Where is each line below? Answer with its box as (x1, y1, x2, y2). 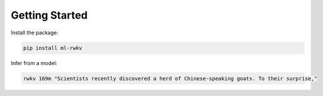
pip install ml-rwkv (23, 44, 82, 51)
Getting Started (11, 9, 88, 22)
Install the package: (11, 29, 59, 36)
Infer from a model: (11, 59, 58, 66)
